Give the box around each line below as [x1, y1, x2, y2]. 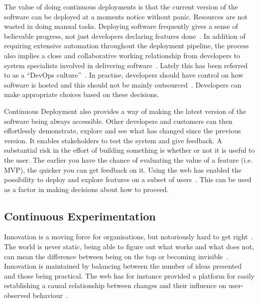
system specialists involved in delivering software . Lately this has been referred [4, 60, 248, 70]
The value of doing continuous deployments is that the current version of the [4, 1, 238, 11]
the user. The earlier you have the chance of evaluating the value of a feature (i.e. [4, 154, 253, 165]
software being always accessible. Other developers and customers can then [4, 115, 233, 126]
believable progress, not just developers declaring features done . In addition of [4, 30, 246, 41]
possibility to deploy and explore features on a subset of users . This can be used [4, 174, 252, 185]
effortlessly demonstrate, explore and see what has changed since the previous [4, 125, 241, 136]
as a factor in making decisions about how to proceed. [4, 184, 169, 194]
